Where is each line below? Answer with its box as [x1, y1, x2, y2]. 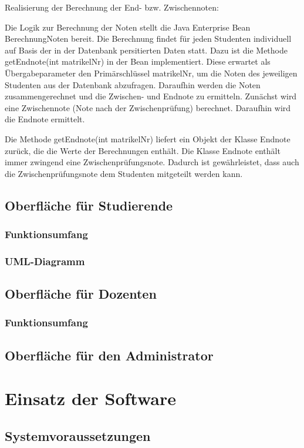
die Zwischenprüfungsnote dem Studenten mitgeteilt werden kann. [5, 167, 243, 179]
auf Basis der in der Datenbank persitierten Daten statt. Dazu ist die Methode [5, 44, 288, 56]
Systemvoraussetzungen [5, 426, 151, 444]
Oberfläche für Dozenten [5, 285, 157, 303]
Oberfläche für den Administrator [5, 346, 214, 364]
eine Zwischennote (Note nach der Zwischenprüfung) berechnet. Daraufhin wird [5, 101, 291, 113]
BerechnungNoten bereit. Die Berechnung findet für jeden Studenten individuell [5, 32, 292, 45]
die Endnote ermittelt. [5, 113, 85, 125]
